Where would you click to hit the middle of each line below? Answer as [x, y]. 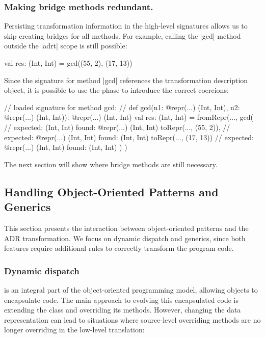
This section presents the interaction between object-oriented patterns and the [126, 228]
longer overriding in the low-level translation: [74, 330]
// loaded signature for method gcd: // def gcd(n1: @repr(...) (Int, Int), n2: [122, 107]
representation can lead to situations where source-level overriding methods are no [132, 319]
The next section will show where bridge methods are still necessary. [111, 164]
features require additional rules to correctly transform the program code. [119, 248]
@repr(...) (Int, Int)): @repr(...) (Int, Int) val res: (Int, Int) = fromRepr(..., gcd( [129, 117]
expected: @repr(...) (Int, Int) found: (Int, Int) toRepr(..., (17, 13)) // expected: [129, 137]
